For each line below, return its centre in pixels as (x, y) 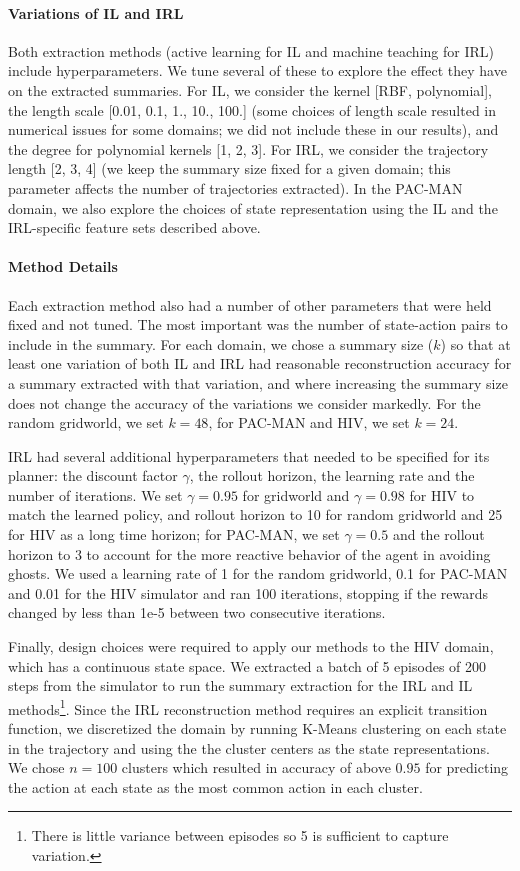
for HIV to (442, 494)
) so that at (475, 343)
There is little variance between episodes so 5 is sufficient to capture (240, 835)
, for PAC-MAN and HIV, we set (309, 422)
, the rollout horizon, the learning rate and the (332, 475)
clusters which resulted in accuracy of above (256, 767)
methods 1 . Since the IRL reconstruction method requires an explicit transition (248, 707)
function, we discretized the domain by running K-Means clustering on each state (257, 728)
